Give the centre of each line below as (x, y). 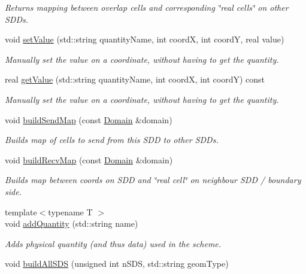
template (21, 211)
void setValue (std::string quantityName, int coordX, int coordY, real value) (145, 39)
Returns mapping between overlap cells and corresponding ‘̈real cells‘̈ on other (147, 7)
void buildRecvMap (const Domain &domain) (89, 159)
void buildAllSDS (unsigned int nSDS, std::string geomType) (117, 264)
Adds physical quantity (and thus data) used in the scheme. (113, 243)
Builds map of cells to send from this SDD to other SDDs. (112, 140)
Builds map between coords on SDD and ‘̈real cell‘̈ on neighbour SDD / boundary (153, 180)
